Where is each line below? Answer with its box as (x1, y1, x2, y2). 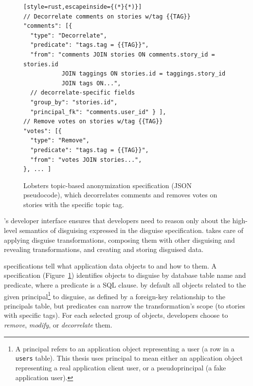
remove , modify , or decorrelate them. (4, 320, 112, 330)
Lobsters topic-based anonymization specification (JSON (23, 180, 192, 190)
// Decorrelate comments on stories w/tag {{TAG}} (23, 13, 191, 20)
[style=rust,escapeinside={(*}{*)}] (23, 3, 142, 10)
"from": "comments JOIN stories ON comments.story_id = (30, 51, 215, 58)
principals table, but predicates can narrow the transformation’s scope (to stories (4, 300, 245, 310)
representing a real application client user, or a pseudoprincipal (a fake (15, 362, 226, 372)
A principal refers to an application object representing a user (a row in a (15, 343, 235, 353)
